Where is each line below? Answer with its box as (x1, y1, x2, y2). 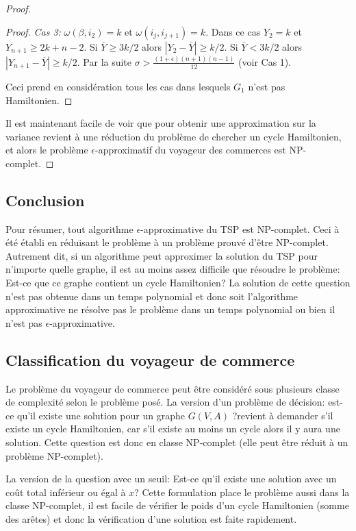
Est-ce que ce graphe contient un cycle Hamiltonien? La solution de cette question (5, 275, 351, 290)
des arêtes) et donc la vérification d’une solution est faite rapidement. (5, 511, 297, 526)
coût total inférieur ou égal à (5, 484, 126, 499)
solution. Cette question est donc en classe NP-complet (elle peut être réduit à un (5, 435, 348, 449)
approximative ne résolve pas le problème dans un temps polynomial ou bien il (5, 302, 335, 317)
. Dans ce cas (205, 24, 261, 38)
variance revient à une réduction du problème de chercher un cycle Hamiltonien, (5, 129, 342, 143)
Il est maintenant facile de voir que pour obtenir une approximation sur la (5, 116, 316, 130)
